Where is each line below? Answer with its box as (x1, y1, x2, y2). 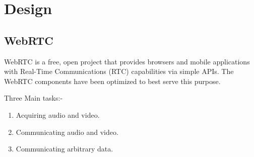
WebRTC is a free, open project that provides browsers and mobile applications (4, 56, 250, 66)
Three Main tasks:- (4, 93, 63, 103)
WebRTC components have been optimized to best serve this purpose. (4, 75, 221, 86)
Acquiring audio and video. (16, 109, 100, 120)
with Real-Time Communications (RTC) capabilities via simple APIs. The (4, 66, 234, 76)
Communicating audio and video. (16, 126, 118, 137)
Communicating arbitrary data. (16, 143, 113, 154)
